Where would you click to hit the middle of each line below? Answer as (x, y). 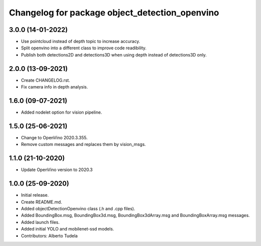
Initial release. (35, 195)
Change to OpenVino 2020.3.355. (54, 137)
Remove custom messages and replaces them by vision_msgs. (83, 145)
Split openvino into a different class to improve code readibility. (84, 48)
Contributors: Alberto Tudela (49, 236)
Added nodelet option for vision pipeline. (62, 112)
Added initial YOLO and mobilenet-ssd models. (68, 229)
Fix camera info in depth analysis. (54, 87)
